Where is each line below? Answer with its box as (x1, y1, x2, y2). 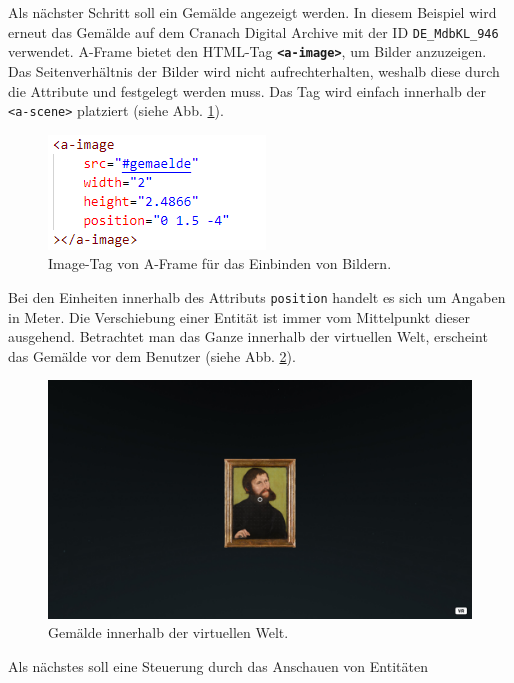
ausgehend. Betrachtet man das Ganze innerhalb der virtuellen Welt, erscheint (8, 326, 488, 347)
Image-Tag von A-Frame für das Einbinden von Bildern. (48, 253, 392, 274)
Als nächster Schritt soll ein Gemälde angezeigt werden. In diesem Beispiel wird (8, 2, 497, 22)
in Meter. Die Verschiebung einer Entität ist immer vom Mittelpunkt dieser (8, 306, 471, 327)
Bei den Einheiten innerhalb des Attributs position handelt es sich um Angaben (8, 286, 506, 307)
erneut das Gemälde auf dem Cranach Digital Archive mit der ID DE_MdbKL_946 (8, 21, 499, 42)
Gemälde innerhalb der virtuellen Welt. (48, 622, 289, 643)
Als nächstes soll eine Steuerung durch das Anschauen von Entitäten (8, 656, 428, 677)
